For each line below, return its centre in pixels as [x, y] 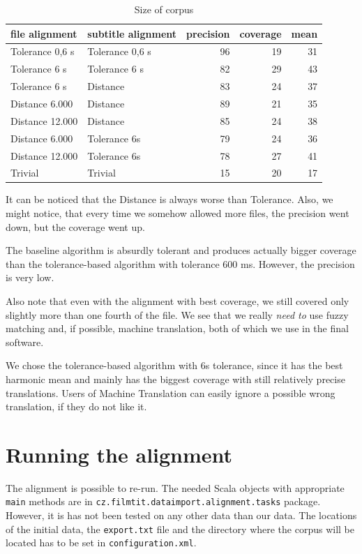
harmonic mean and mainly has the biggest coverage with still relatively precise [175, 379]
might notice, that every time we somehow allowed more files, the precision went [178, 213]
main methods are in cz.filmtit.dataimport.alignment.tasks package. [163, 501]
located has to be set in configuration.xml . [101, 542]
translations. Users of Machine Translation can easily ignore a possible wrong [171, 392]
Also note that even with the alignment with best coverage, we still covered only [178, 301]
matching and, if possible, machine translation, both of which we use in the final [177, 328]
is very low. [30, 277]
